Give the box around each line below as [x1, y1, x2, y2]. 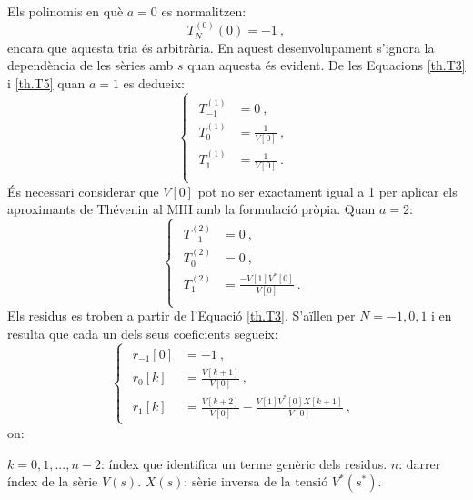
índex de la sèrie [7, 472, 98, 491]
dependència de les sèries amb [7, 56, 174, 75]
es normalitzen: [161, 2, 247, 20]
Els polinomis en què [7, 2, 124, 20]
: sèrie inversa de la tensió [184, 472, 328, 491]
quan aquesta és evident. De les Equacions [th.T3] [187, 56, 466, 75]
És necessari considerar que [7, 181, 159, 200]
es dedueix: [123, 74, 185, 93]
